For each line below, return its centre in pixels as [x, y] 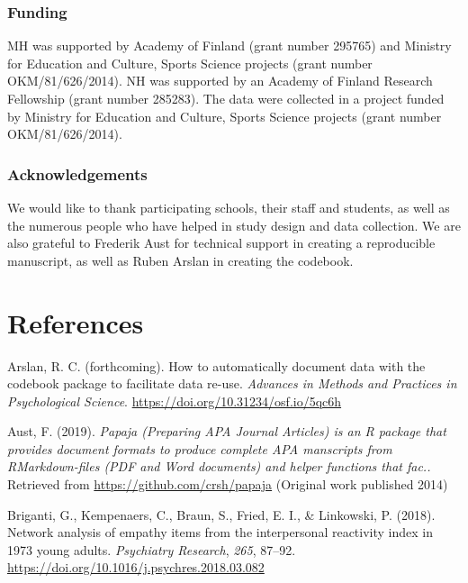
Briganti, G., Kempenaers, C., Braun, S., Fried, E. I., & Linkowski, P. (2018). [221, 514]
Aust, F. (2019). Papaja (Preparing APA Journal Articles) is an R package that [227, 431]
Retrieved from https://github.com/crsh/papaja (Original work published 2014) [228, 484]
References [76, 322]
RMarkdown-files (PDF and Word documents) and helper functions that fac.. [219, 466]
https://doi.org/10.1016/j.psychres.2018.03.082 [136, 567]
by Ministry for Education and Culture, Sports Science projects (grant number [225, 116]
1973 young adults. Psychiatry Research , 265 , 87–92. [152, 549]
